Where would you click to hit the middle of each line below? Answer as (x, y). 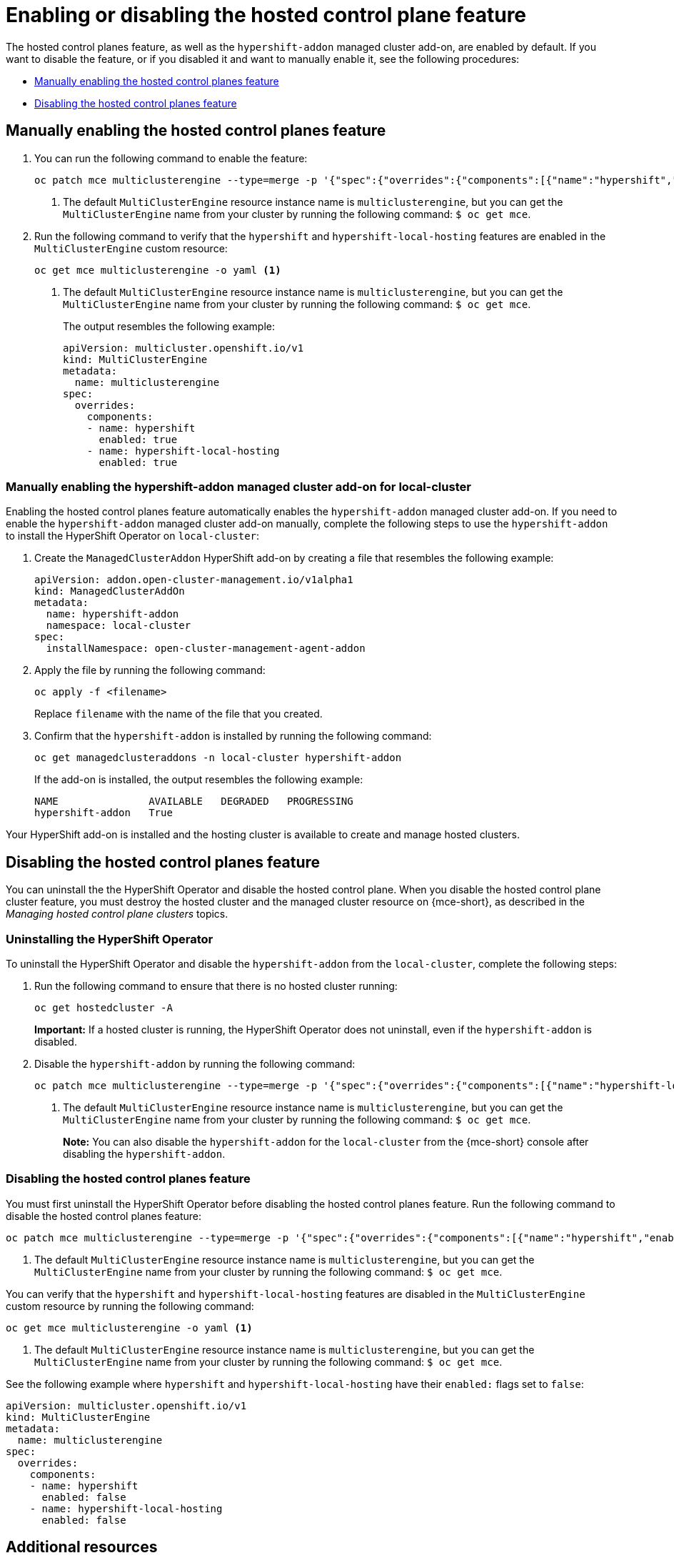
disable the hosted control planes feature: (104, 1216)
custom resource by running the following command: (130, 1306)
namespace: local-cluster (119, 626)
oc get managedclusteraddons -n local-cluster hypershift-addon (218, 758)
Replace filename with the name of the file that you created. (178, 714)
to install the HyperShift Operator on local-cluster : (133, 536)
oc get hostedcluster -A (104, 1007)
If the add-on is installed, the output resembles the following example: (199, 780)
